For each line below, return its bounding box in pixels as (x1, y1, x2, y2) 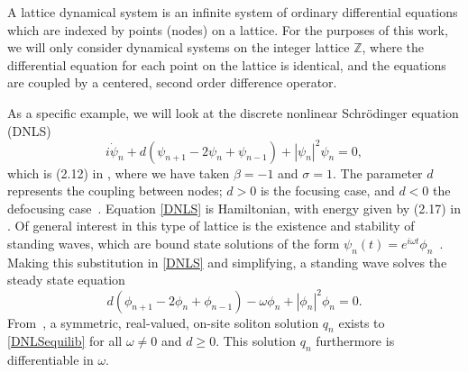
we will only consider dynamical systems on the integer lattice (7, 38, 350, 57)
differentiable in (7, 350, 94, 369)
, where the (362, 38, 425, 57)
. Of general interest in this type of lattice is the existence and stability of (7, 216, 415, 235)
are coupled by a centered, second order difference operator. (7, 73, 337, 92)
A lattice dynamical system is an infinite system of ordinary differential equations (7, 3, 458, 21)
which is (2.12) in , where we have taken (7, 163, 230, 182)
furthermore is (316, 331, 395, 350)
